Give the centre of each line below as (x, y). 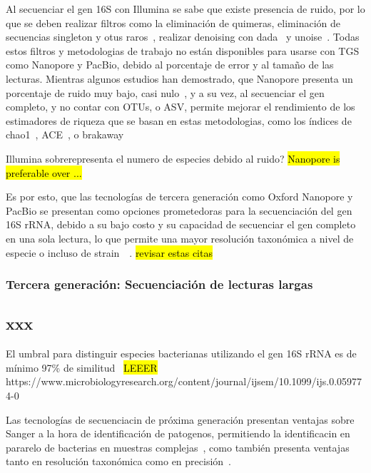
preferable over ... (44, 172)
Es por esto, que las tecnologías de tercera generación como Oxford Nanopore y (179, 197)
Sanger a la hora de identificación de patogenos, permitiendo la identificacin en (178, 433)
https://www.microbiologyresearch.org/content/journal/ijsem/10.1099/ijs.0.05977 (184, 381)
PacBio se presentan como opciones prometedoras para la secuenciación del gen (179, 210)
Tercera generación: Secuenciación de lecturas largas (159, 284)
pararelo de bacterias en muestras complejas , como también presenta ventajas (178, 447)
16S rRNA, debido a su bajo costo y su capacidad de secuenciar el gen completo (181, 224)
